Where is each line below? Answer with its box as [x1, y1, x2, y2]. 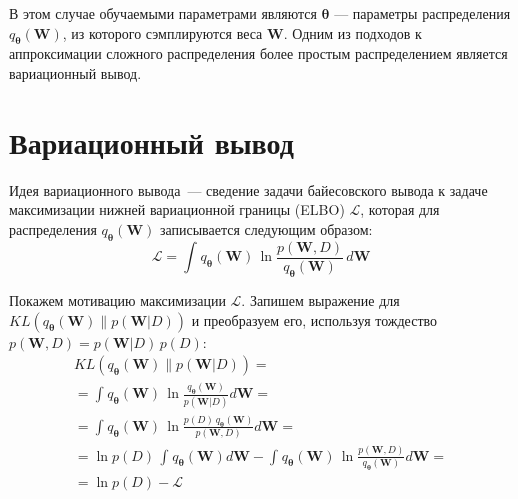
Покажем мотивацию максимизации [9, 289, 226, 310]
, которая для [360, 199, 440, 220]
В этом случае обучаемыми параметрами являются [9, 3, 317, 23]
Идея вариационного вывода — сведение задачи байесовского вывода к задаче [9, 179, 488, 200]
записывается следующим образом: [159, 218, 373, 239]
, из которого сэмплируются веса [62, 22, 263, 43]
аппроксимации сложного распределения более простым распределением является [9, 43, 508, 64]
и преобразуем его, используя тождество [191, 309, 438, 330]
